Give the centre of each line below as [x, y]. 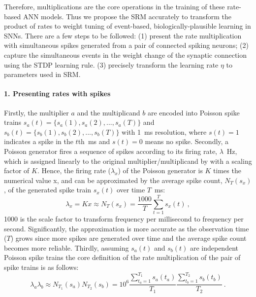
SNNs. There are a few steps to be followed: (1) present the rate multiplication [123, 35]
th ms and [94, 141]
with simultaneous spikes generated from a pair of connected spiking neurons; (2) [126, 45]
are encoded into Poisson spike [193, 112]
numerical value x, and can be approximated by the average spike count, [113, 180]
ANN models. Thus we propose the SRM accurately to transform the [127, 16]
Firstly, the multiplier [36, 112]
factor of [17, 170]
